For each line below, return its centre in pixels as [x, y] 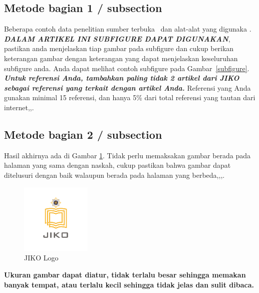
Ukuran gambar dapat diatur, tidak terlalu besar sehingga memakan [125, 274]
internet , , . [19, 107]
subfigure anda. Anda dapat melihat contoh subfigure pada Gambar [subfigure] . [127, 68]
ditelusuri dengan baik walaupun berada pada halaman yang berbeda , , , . [114, 175]
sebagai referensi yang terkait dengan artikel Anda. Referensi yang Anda [127, 87]
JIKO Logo [41, 258]
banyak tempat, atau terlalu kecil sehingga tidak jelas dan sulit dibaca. [129, 284]
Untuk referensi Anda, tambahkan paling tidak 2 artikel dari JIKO [122, 78]
